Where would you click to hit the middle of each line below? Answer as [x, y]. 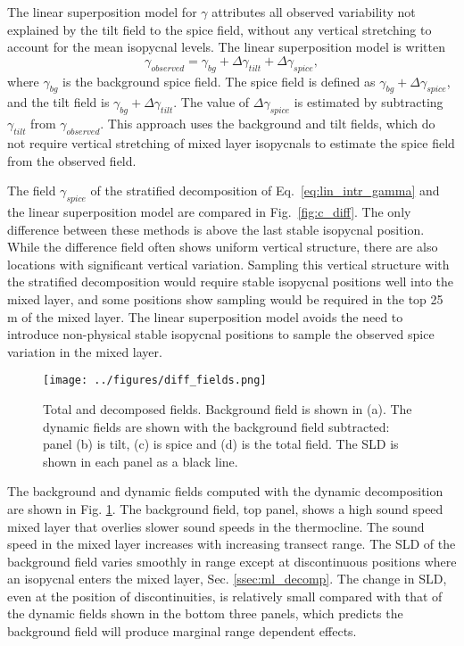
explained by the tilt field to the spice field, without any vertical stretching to [220, 29]
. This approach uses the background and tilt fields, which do [268, 124]
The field [32, 190]
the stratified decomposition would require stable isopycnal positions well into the [230, 282]
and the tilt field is [58, 102]
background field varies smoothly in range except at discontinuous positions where [232, 561]
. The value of [211, 102]
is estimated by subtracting [369, 102]
